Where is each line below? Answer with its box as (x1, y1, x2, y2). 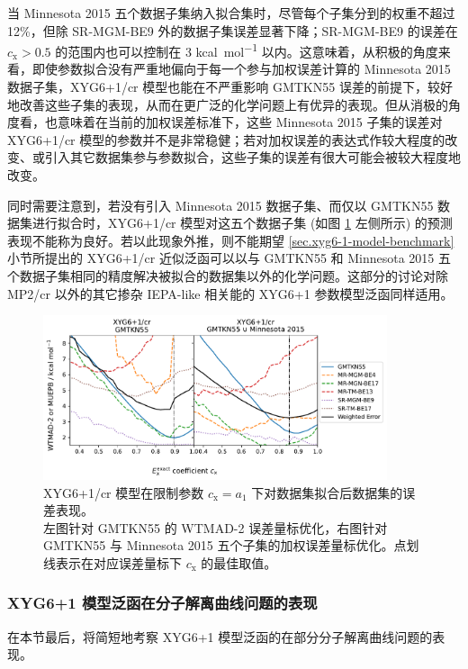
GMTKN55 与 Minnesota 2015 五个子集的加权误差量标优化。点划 (43, 536, 419, 555)
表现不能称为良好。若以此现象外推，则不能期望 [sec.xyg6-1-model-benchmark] (7, 231, 454, 249)
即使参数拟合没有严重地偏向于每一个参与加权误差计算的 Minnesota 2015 (31, 59, 451, 78)
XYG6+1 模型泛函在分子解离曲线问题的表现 (7, 592, 318, 614)
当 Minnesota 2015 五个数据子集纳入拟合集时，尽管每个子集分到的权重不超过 (7, 4, 455, 22)
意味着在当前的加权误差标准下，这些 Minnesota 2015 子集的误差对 (57, 113, 443, 131)
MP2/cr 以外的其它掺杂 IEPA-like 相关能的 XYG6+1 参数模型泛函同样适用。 (7, 284, 454, 303)
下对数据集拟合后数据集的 (251, 483, 403, 502)
